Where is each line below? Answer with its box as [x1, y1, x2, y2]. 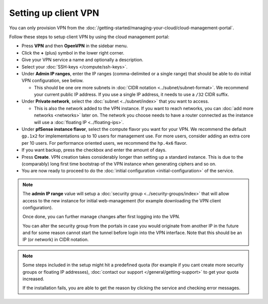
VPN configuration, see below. [21, 77, 84, 84]
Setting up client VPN [9, 7, 99, 18]
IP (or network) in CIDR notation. [22, 237, 89, 243]
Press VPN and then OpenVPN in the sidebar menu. [21, 43, 128, 49]
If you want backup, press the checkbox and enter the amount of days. [21, 147, 167, 153]
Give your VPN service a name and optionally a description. [21, 57, 143, 63]
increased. [22, 276, 45, 282]
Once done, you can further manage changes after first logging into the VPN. [22, 214, 181, 220]
